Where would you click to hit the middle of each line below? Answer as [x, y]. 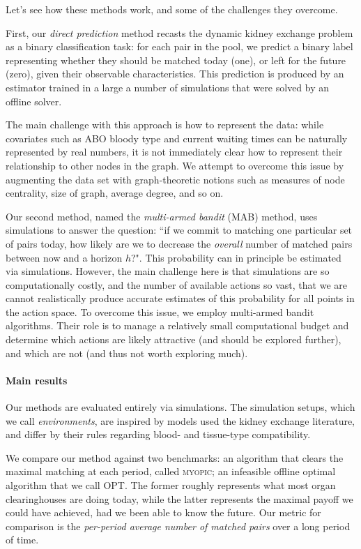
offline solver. [34, 101]
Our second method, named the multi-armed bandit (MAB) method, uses [162, 216]
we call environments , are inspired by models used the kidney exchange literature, [180, 420]
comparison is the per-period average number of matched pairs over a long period [178, 526]
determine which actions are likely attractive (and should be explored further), [174, 339]
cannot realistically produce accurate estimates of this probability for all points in [180, 298]
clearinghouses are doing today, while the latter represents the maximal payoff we [179, 498]
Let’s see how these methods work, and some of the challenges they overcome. [172, 9]
